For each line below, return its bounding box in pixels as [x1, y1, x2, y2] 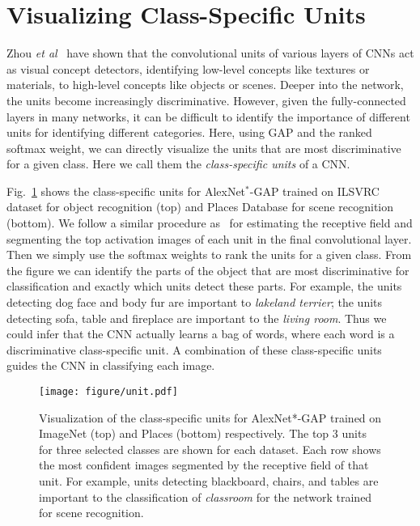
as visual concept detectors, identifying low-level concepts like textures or [6, 60, 370, 77]
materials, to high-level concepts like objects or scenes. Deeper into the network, [6, 76, 404, 93]
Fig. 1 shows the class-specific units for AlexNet [6, 182, 246, 199]
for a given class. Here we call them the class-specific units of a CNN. [6, 155, 350, 172]
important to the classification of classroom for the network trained [39, 488, 372, 505]
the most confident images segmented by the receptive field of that [39, 456, 369, 473]
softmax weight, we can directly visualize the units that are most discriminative [6, 139, 401, 156]
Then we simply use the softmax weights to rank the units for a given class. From [6, 246, 412, 263]
